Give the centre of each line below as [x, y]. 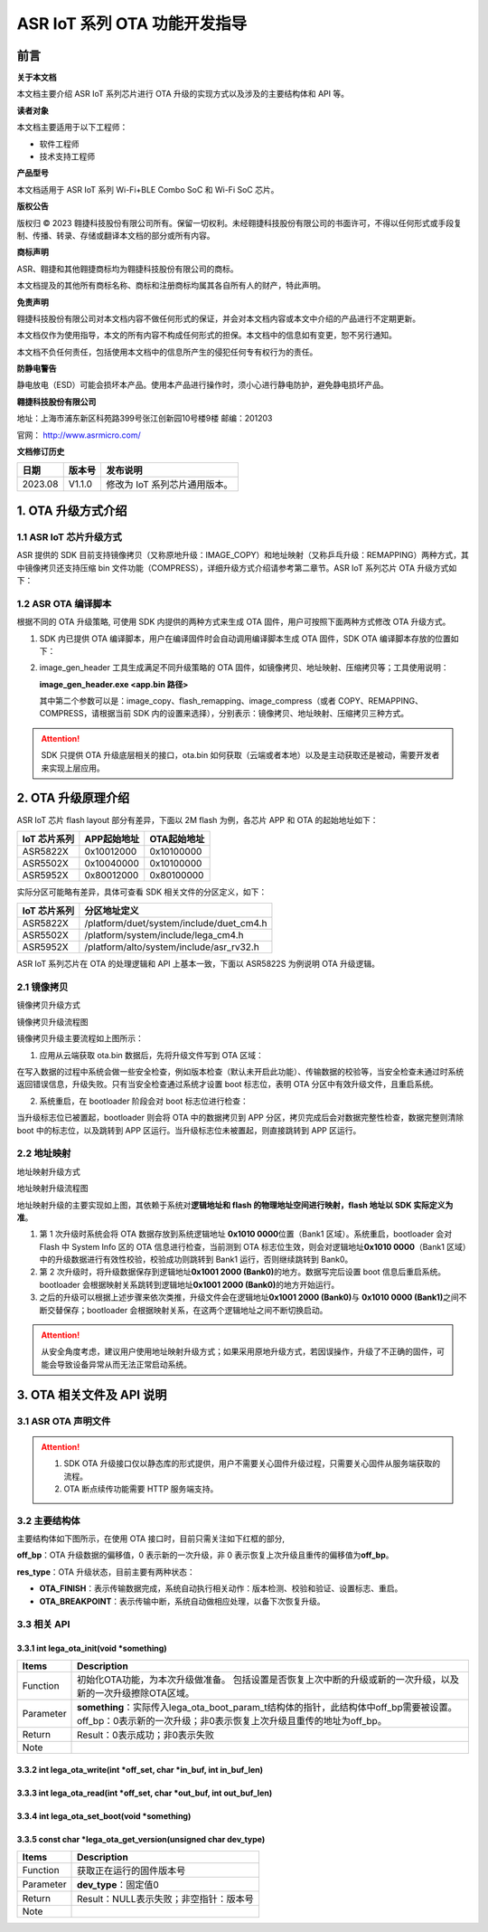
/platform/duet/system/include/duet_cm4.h [176, 923]
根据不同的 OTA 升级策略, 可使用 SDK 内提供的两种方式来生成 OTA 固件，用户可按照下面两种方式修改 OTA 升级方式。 [234, 622]
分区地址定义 [112, 911]
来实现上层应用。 [73, 768]
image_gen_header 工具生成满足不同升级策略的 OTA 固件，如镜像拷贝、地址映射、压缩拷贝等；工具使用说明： [244, 668]
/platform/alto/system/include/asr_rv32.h [172, 947]
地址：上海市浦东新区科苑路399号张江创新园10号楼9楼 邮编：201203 [145, 418]
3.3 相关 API [43, 1624]
